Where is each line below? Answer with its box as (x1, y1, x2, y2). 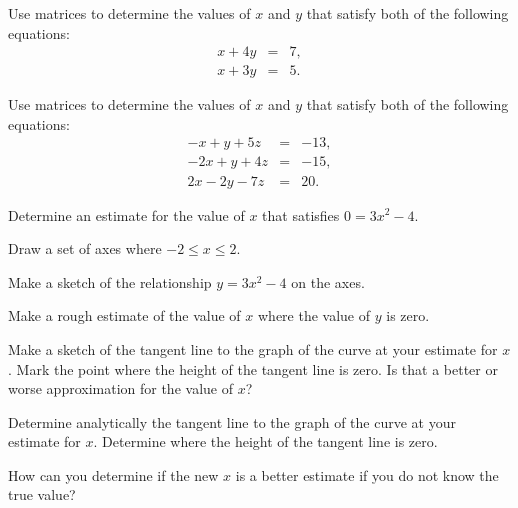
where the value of (258, 305, 371, 326)
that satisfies (262, 204, 340, 225)
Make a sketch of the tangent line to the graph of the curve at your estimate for (8, 338, 498, 359)
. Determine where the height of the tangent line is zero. (93, 431, 438, 452)
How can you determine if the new (8, 464, 219, 485)
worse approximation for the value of (8, 378, 233, 399)
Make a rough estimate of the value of (8, 305, 241, 326)
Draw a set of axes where (8, 238, 162, 259)
